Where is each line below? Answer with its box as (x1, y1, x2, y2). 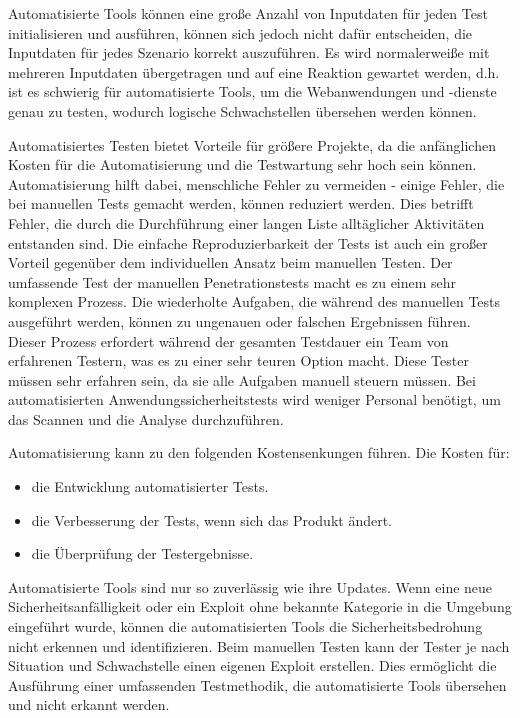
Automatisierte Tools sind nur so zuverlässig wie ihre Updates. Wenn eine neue (8, 576, 493, 597)
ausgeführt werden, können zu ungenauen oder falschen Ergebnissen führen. (8, 310, 471, 331)
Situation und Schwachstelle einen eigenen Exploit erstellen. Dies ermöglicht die (8, 655, 497, 676)
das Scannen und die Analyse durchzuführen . (8, 408, 284, 429)
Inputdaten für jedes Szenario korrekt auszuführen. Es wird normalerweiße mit (8, 42, 490, 63)
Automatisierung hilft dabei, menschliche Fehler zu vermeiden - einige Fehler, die (8, 173, 505, 194)
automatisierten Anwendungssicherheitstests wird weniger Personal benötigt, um (8, 389, 501, 410)
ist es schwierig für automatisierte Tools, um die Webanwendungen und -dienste (8, 81, 497, 102)
